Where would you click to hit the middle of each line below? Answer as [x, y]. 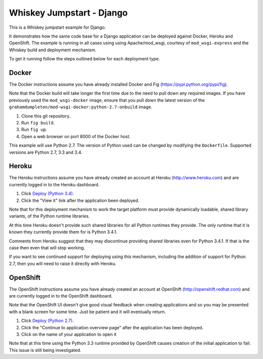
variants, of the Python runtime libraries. [49, 216]
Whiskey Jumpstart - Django [68, 13]
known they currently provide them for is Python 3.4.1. [63, 232]
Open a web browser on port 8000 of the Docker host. [76, 136]
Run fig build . [38, 122]
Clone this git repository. [46, 116]
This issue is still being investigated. [45, 350]
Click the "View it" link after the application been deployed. [80, 200]
